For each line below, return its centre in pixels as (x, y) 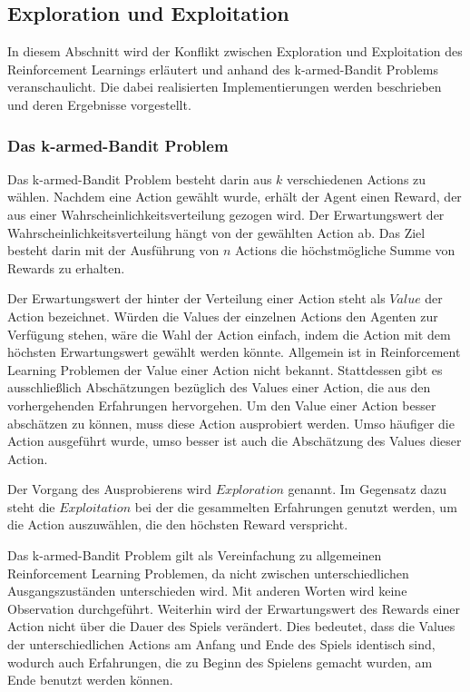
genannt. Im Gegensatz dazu (367, 489)
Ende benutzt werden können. (90, 680)
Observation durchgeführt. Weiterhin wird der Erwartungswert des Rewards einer (234, 608)
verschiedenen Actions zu (357, 178)
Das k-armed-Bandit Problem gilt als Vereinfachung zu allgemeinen (195, 555)
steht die (31, 506)
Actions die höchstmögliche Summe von (345, 250)
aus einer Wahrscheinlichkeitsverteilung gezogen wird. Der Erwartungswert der (226, 214)
